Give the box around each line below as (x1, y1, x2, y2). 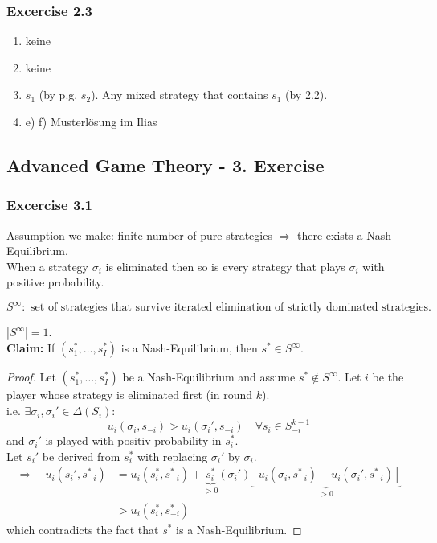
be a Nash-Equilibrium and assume (122, 368, 296, 385)
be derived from (42, 447, 120, 464)
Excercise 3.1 (6, 195, 92, 215)
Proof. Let (6, 368, 56, 385)
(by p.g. (39, 86, 78, 103)
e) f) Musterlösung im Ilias (25, 113, 157, 130)
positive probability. (6, 274, 104, 290)
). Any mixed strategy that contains (91, 86, 268, 103)
